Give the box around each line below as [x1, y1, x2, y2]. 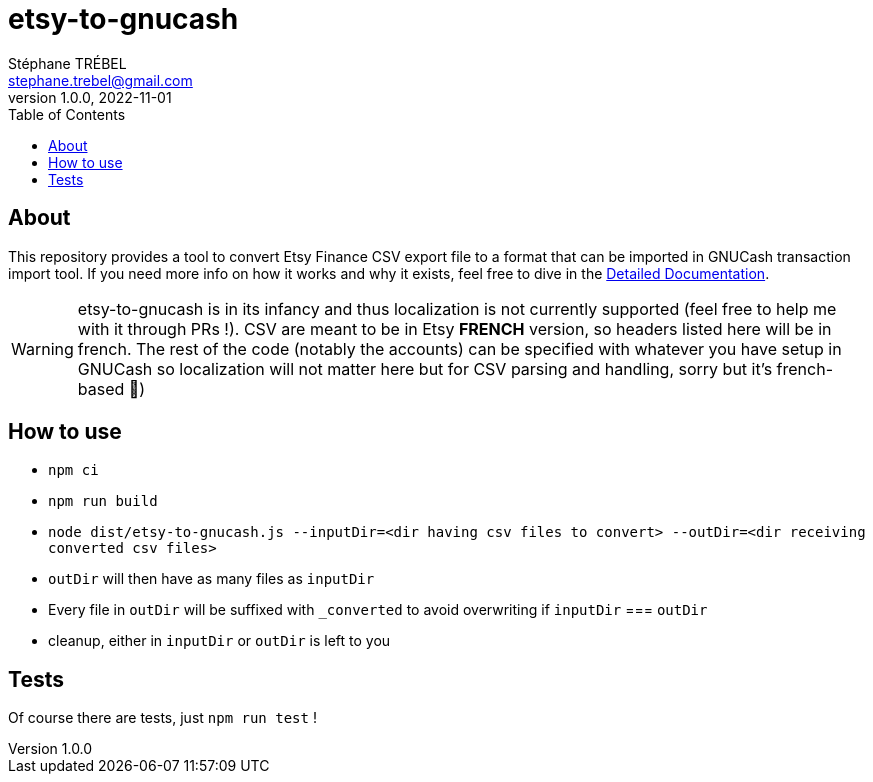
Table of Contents [8, 105, 126, 123]
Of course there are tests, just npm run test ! [8, 709, 317, 727]
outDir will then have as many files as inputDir [48, 570, 375, 588]
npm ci [48, 462, 99, 479]
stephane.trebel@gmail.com [8, 71, 193, 89]
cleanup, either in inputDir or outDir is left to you [48, 632, 391, 650]
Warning [11, 338, 74, 359]
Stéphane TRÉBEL [8, 54, 127, 72]
